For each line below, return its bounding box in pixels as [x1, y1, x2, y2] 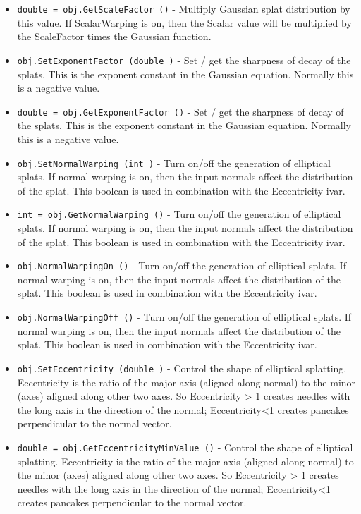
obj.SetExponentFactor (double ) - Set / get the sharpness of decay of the [17, 52, 351, 67]
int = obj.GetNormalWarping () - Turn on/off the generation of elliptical [17, 207, 341, 221]
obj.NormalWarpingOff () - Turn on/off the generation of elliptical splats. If [17, 310, 352, 324]
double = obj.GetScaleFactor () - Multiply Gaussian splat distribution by [17, 1, 350, 16]
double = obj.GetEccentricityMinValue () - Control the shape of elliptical [17, 439, 353, 454]
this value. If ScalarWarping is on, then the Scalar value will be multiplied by [17, 15, 352, 30]
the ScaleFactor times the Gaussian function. [17, 29, 212, 44]
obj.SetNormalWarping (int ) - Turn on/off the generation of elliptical [17, 155, 331, 170]
